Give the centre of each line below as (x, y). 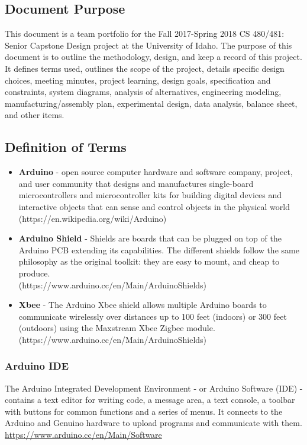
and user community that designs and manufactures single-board (136, 183)
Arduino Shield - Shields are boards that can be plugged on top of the (150, 238)
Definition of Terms (66, 147)
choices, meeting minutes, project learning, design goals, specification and (138, 80)
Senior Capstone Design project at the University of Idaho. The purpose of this (148, 45)
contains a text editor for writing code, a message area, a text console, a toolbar (150, 400)
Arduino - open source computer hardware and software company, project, (156, 172)
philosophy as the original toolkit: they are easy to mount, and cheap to (149, 261)
